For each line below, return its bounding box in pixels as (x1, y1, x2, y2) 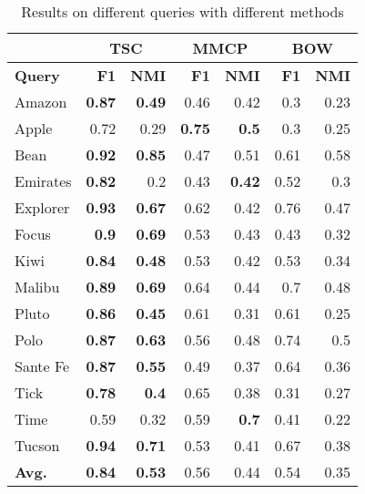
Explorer (15, 197, 70, 218)
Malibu (15, 276, 60, 297)
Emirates (15, 170, 72, 191)
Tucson (15, 435, 60, 456)
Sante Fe (15, 355, 70, 376)
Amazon (15, 91, 67, 112)
